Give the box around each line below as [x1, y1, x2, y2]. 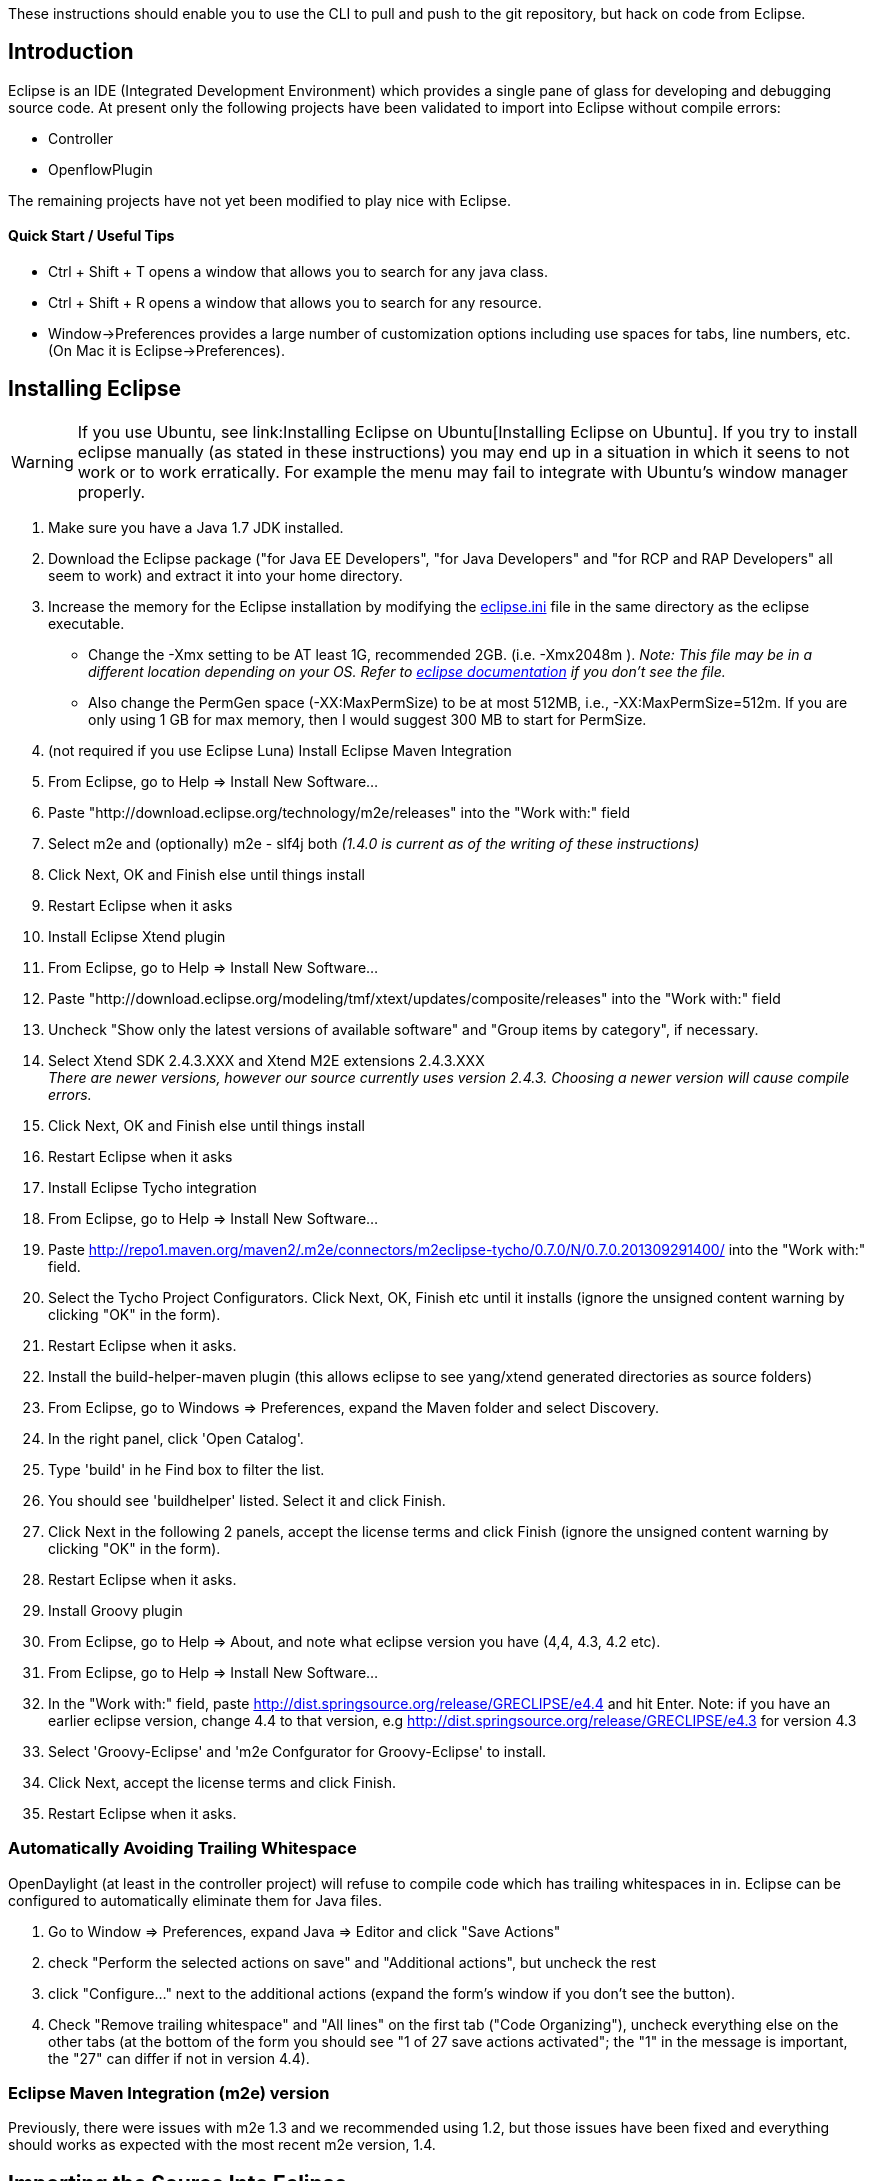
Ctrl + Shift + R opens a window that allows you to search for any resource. [48, 294, 542, 312]
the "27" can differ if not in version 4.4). [48, 2049, 310, 2067]
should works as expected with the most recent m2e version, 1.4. [8, 2136, 436, 2154]
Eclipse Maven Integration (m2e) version [8, 2083, 330, 2104]
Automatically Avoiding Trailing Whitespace [8, 1838, 357, 1859]
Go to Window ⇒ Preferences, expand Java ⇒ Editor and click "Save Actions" [48, 1922, 561, 1940]
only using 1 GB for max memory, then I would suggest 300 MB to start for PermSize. [88, 710, 647, 728]
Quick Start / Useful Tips [8, 227, 175, 245]
